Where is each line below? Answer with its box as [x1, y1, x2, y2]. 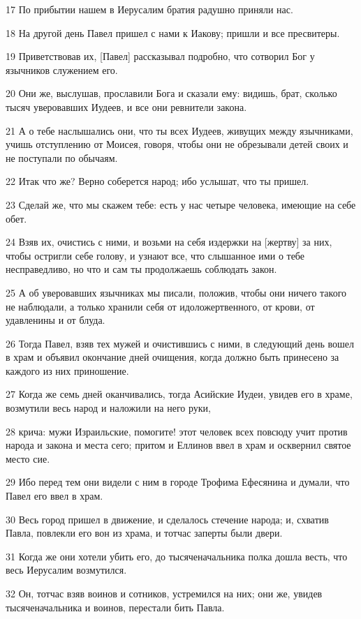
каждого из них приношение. [6, 363, 129, 378]
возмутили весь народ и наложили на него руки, [6, 401, 211, 415]
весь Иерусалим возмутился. [6, 562, 127, 577]
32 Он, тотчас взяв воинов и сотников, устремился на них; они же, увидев [6, 586, 323, 600]
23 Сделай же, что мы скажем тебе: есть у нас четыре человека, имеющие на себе [6, 197, 356, 211]
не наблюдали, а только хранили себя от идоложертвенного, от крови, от [6, 299, 315, 313]
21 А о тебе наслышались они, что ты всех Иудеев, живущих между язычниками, [6, 123, 353, 137]
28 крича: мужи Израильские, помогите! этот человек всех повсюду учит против [6, 424, 348, 438]
